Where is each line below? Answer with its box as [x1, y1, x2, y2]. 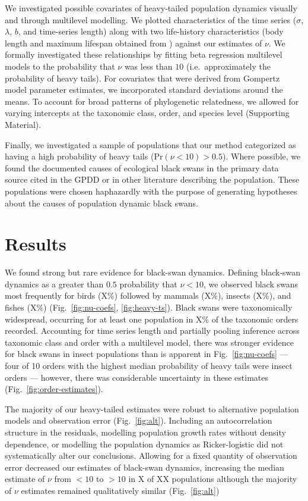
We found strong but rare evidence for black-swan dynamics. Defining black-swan [5, 266, 301, 278]
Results [5, 231, 66, 256]
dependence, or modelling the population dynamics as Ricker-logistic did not [5, 437, 284, 450]
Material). [5, 118, 42, 130]
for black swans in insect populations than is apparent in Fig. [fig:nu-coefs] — [5, 347, 288, 360]
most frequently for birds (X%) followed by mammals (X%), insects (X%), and [5, 289, 291, 302]
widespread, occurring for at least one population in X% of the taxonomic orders [5, 312, 299, 325]
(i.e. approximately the [186, 60, 271, 72]
